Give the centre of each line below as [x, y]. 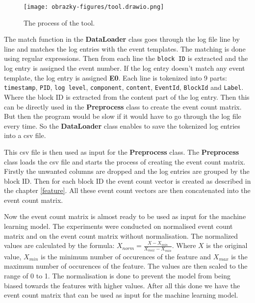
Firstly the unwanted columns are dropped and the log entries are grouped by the [127, 171]
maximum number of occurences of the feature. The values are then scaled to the [126, 266]
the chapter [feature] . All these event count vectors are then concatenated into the [127, 190]
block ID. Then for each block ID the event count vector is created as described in [127, 180]
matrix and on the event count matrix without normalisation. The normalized [121, 235]
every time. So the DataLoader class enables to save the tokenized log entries [122, 125]
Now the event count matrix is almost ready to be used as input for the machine [125, 216]
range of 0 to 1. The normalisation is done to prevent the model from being [117, 275]
